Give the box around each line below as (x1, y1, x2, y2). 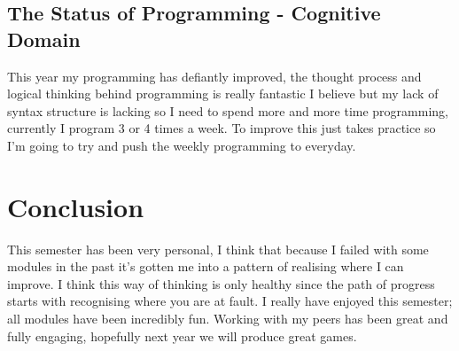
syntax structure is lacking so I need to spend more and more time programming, (7, 101, 448, 120)
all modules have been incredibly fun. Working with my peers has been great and (7, 309, 448, 328)
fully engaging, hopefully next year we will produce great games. (7, 326, 357, 345)
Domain (7, 25, 81, 52)
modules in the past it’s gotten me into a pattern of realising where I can (7, 257, 404, 276)
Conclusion (7, 188, 144, 224)
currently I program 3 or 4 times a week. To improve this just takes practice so (7, 119, 436, 137)
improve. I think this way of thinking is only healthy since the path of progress (7, 274, 435, 292)
